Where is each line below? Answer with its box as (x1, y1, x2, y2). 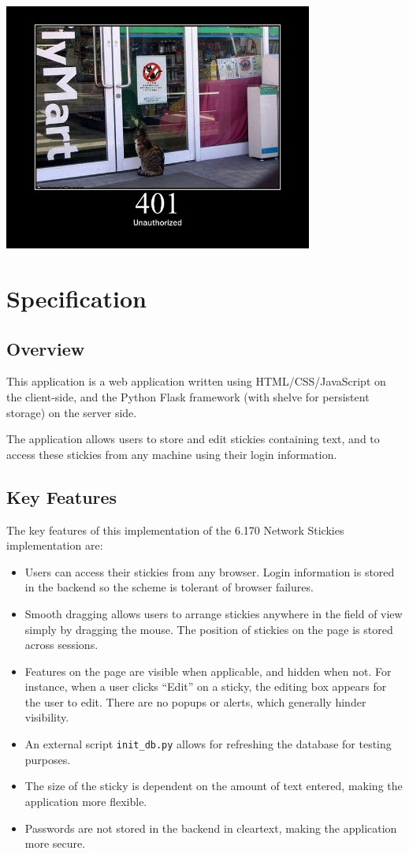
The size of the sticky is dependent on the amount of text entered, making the (24, 778, 403, 794)
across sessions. (24, 636, 99, 653)
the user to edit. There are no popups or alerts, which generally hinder (24, 693, 366, 710)
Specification (6, 282, 147, 314)
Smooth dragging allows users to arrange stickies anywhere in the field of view (24, 605, 403, 621)
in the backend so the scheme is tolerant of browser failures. (24, 579, 314, 595)
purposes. (24, 751, 71, 767)
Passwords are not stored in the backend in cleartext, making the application (24, 819, 397, 836)
